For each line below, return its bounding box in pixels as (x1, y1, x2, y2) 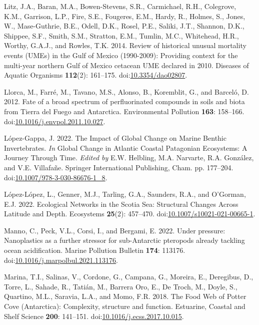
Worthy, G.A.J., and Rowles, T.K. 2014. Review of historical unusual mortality (4, 40, 246, 51)
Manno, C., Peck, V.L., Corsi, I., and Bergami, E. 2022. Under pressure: (4, 225, 225, 235)
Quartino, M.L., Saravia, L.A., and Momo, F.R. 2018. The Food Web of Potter (4, 291, 246, 301)
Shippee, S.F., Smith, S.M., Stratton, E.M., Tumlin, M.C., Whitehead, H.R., (4, 30, 239, 41)
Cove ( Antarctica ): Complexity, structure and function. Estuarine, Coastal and (4, 301, 245, 311)
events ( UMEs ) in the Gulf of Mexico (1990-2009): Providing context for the (4, 50, 238, 60)
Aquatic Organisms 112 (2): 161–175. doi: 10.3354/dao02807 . (4, 70, 187, 80)
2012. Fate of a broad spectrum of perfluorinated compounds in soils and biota (4, 96, 245, 107)
